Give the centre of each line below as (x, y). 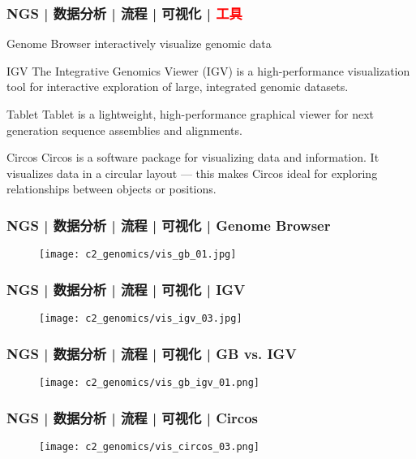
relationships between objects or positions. (112, 189)
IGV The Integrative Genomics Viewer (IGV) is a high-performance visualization (208, 70)
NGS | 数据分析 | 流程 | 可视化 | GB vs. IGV (152, 353)
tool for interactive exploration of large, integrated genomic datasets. (178, 87)
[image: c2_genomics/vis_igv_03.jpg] (141, 319)
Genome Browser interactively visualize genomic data (139, 43)
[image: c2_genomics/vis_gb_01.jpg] (138, 255)
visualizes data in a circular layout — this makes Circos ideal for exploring (192, 173)
